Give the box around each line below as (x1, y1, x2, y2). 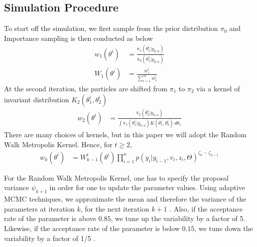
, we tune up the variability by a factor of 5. (111, 213, 246, 224)
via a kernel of (196, 83, 240, 93)
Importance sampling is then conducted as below (4, 32, 153, 43)
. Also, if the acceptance (169, 203, 243, 214)
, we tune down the (194, 223, 253, 234)
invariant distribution (4, 94, 69, 104)
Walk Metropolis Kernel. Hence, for (4, 139, 113, 149)
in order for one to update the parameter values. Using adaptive (49, 182, 245, 193)
